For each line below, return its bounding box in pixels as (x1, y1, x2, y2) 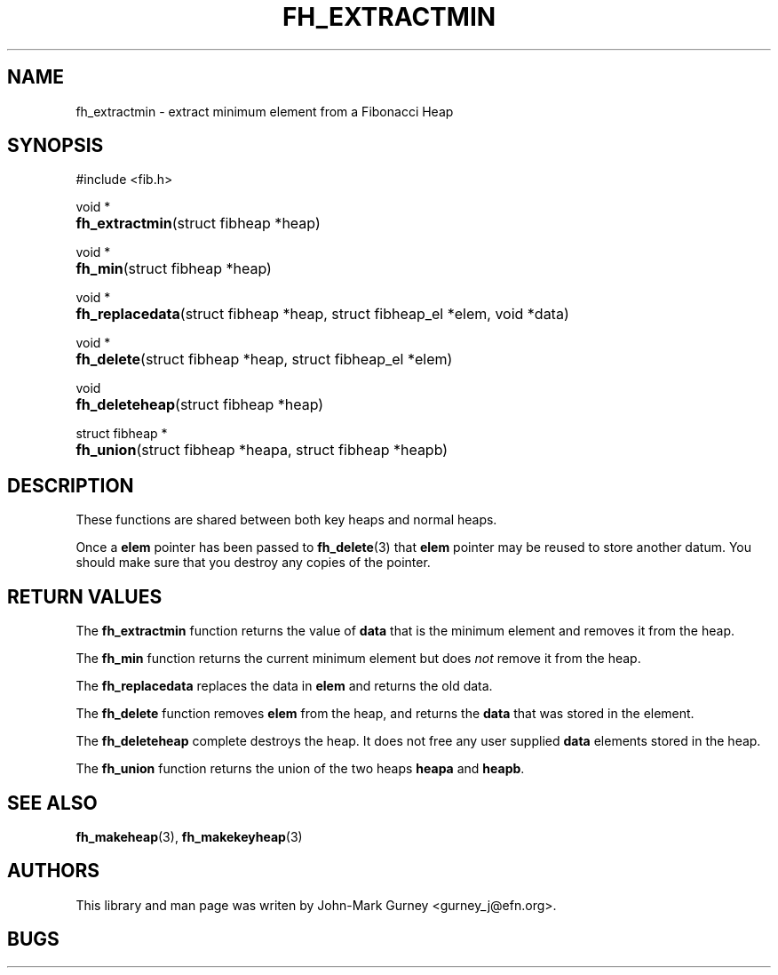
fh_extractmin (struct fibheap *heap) (75, 214, 321, 233)
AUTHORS (7, 859, 100, 883)
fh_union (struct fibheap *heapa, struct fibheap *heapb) (75, 441, 449, 460)
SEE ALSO (7, 791, 98, 814)
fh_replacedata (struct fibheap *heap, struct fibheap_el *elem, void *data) (75, 305, 569, 324)
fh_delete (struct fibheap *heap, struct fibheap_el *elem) (75, 350, 453, 369)
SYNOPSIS (7, 134, 104, 157)
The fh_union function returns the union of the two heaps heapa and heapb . (75, 761, 525, 777)
